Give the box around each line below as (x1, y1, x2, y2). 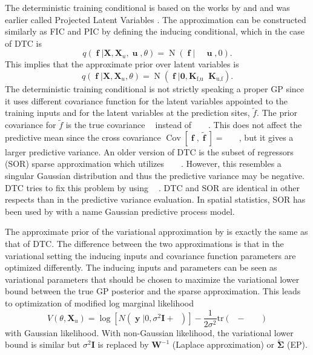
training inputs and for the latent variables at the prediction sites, (5, 106, 250, 119)
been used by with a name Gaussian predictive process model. (5, 205, 235, 217)
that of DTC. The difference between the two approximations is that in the (5, 237, 284, 249)
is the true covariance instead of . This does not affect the (65, 118, 302, 131)
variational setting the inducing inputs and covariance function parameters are (5, 249, 296, 262)
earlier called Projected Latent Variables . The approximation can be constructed (5, 13, 306, 25)
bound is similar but (5, 338, 81, 351)
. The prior (257, 106, 298, 119)
